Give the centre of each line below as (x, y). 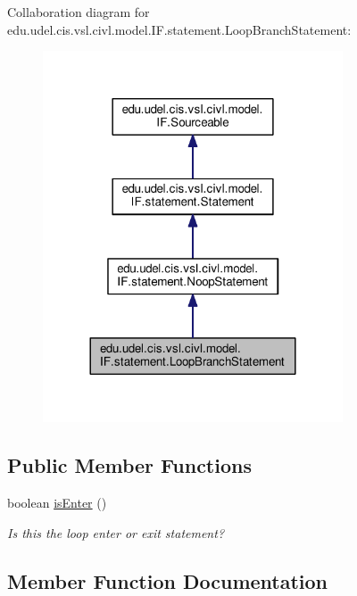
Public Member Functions (129, 465)
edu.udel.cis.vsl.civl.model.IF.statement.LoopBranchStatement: (179, 29)
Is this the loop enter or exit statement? (116, 532)
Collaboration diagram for (79, 12)
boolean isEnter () (57, 502)
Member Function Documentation (168, 580)
